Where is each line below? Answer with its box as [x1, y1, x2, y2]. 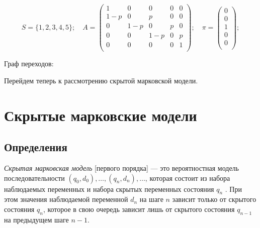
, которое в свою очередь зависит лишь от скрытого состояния [43, 204, 235, 214]
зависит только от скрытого [172, 194, 256, 204]
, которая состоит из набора [145, 172, 230, 183]
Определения [4, 139, 67, 155]
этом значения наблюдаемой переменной [4, 194, 128, 204]
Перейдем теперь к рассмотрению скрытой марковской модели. [4, 75, 198, 85]
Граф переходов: [4, 58, 54, 69]
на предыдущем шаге [4, 214, 69, 224]
